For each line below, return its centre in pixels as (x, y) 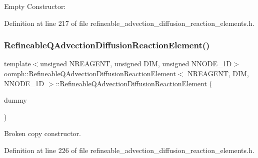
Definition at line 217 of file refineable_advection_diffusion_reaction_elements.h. (129, 23)
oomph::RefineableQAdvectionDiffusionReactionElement (90, 73)
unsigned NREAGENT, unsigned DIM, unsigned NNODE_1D (136, 64)
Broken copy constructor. (42, 133)
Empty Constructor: (35, 6)
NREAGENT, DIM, (218, 73)
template (17, 64)
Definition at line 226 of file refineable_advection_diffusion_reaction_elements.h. (129, 150)
